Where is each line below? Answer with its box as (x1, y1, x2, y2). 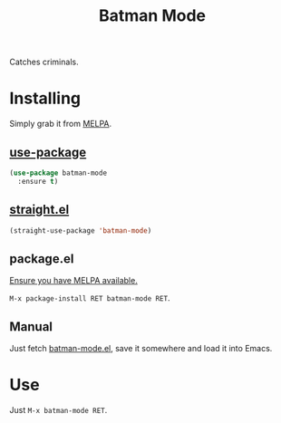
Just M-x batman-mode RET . (9, 404, 108, 415)
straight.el (9, 202, 70, 217)
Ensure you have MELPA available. (9, 275, 138, 286)
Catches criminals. (9, 56, 79, 68)
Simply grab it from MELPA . (9, 119, 112, 130)
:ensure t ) (17, 177, 59, 186)
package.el (9, 251, 74, 266)
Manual (9, 319, 53, 334)
